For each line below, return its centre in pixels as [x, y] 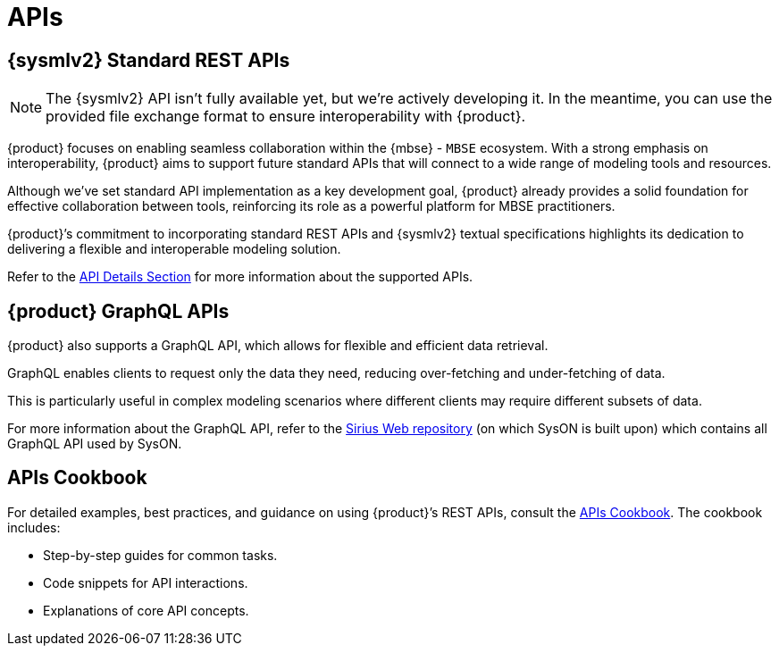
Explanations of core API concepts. [146, 610]
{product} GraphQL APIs [118, 311]
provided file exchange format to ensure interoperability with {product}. [286, 117]
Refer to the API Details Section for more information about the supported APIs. [240, 277]
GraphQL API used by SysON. [95, 444]
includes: [34, 527]
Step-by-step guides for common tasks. [160, 555]
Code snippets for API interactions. [146, 582]
